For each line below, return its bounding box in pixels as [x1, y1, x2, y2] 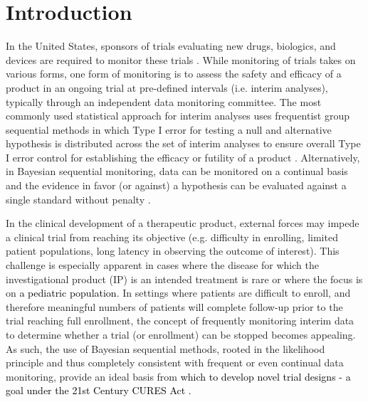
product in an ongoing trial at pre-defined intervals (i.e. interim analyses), [6, 80, 328, 95]
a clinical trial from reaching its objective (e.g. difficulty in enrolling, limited [6, 229, 338, 244]
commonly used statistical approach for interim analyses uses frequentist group [6, 108, 350, 123]
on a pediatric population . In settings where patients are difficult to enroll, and [6, 285, 351, 300]
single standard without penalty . [6, 191, 151, 206]
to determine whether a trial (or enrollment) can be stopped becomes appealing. [6, 327, 356, 342]
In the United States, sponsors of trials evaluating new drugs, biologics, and [6, 38, 336, 53]
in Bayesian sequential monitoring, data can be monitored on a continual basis [6, 164, 348, 179]
